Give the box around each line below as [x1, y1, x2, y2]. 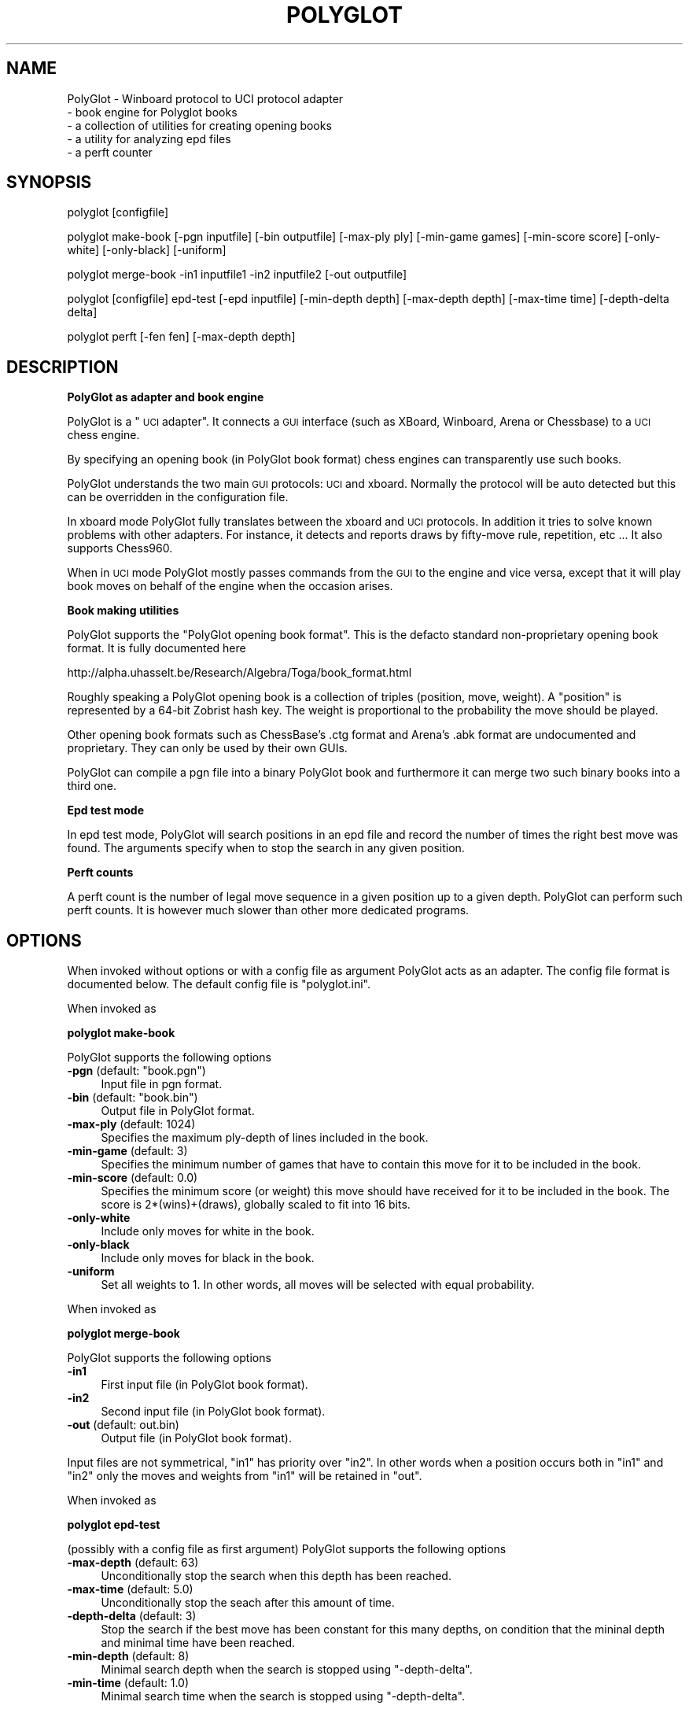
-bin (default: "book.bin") [67, 1091, 198, 1105]
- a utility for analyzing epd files [67, 131, 231, 146]
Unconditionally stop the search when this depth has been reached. [101, 1569, 451, 1583]
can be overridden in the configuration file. [67, 490, 289, 504]
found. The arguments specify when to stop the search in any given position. [67, 841, 465, 855]
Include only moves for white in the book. [101, 1224, 315, 1238]
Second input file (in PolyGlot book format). [101, 1404, 326, 1419]
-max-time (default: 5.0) [67, 1582, 193, 1596]
